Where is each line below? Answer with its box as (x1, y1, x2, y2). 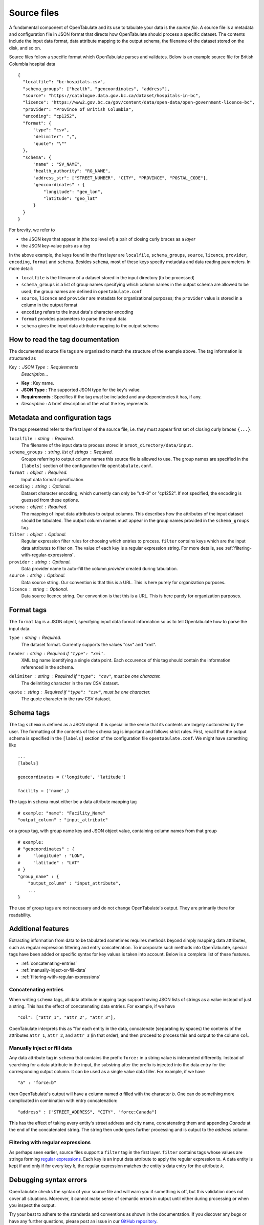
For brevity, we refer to (9, 227, 55, 233)
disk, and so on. (9, 45, 42, 51)
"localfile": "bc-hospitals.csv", (22, 79, 106, 85)
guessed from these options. (21, 497, 79, 503)
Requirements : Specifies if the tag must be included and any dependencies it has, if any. (21, 393, 202, 399)
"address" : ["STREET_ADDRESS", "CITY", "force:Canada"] (18, 1109, 157, 1115)
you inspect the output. (9, 1202, 56, 1208)
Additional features (9, 925, 69, 933)
